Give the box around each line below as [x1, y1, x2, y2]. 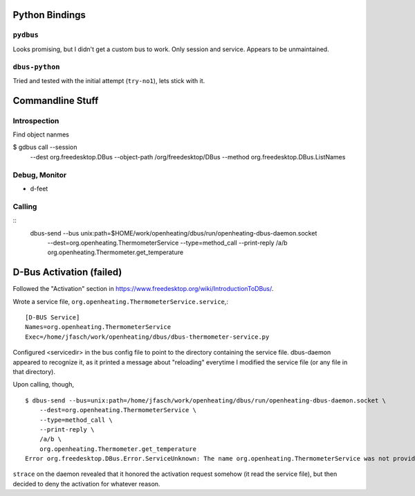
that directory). [12, 367, 55, 375]
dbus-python [12, 62, 60, 71]
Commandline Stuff [12, 94, 99, 107]
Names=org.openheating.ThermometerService [25, 323, 172, 331]
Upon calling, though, [12, 380, 75, 389]
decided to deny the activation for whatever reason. [12, 479, 160, 488]
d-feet [30, 184, 48, 193]
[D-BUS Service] [25, 313, 80, 321]
